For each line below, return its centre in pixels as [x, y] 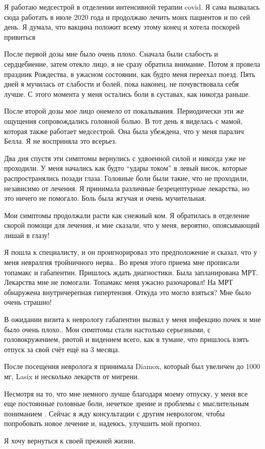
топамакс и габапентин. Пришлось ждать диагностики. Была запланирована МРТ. [131, 272]
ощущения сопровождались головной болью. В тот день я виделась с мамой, [123, 121]
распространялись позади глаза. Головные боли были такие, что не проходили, [126, 178]
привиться [20, 36]
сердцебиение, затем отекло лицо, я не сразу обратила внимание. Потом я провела [132, 63]
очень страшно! [28, 302]
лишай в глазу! [27, 235]
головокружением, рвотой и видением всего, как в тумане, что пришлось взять [126, 339]
